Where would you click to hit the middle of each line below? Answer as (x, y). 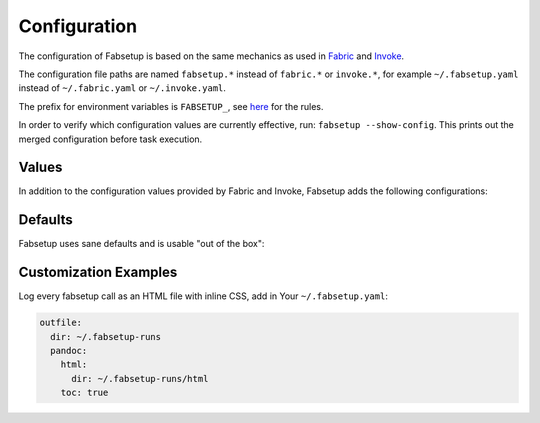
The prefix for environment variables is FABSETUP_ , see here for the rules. (171, 106)
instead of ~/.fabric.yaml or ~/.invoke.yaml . (122, 88)
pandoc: (69, 350)
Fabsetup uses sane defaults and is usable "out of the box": (141, 244)
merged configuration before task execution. (110, 139)
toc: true (84, 393)
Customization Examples (98, 272)
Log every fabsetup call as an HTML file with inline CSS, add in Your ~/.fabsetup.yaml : (203, 296)
